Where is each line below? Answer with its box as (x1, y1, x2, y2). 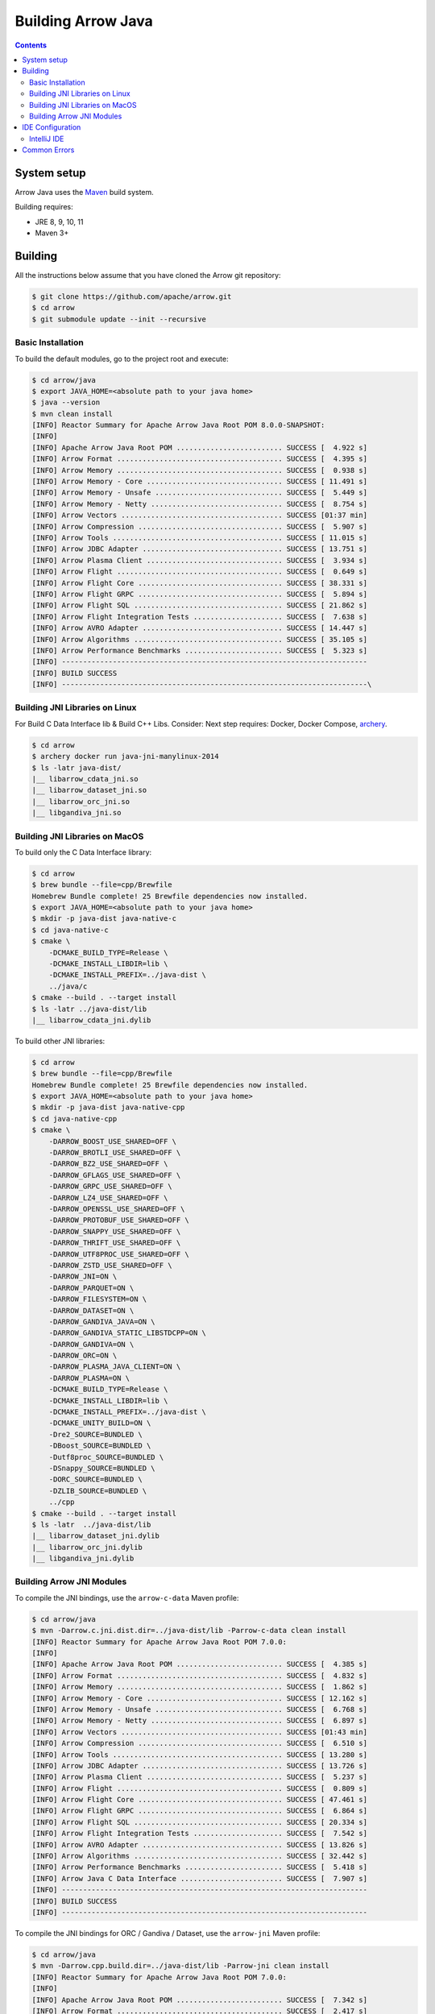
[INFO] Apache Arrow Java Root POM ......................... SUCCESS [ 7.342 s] (31, 1995, 368, 2004)
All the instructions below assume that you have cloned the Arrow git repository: (14, 271, 281, 280)
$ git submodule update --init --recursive (31, 314, 207, 324)
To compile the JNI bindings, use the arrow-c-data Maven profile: (14, 1593, 239, 1602)
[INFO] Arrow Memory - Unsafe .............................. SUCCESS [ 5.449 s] (31, 488, 368, 497)
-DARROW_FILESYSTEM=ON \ (48, 1295, 147, 1304)
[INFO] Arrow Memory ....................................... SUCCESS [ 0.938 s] (31, 466, 368, 474)
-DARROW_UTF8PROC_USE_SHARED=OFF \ (48, 1249, 189, 1258)
